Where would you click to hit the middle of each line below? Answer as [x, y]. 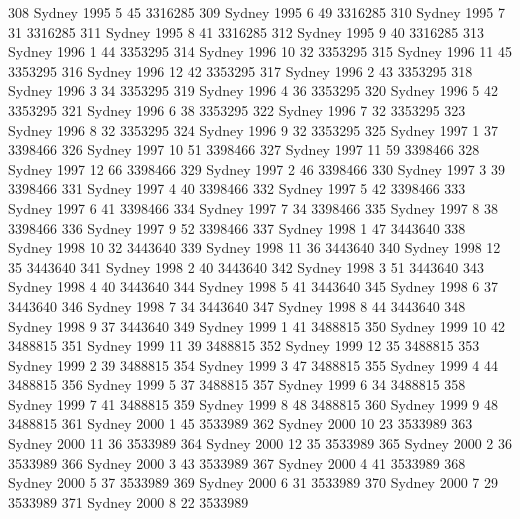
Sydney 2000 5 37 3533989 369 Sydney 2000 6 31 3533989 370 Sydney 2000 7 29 [253, 482]
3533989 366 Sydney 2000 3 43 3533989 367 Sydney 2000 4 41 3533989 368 [237, 462]
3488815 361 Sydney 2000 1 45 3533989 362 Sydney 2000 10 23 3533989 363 [240, 423]
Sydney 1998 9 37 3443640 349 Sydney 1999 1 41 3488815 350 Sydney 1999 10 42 [256, 325]
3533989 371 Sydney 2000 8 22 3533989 [128, 501]
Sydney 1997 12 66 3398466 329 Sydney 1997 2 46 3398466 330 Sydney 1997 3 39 [256, 168]
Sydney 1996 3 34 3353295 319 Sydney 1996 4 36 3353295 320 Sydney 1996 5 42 [253, 90]
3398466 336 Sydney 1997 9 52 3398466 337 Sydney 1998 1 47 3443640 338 [237, 227]
